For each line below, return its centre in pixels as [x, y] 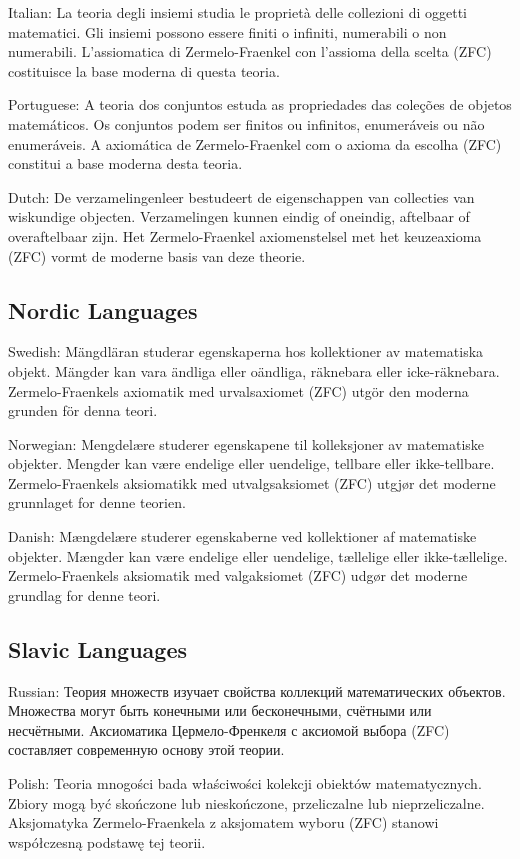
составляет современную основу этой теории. [146, 749]
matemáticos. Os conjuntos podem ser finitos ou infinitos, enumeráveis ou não [246, 123]
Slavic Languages [98, 648]
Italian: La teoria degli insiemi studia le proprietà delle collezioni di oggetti [237, 12]
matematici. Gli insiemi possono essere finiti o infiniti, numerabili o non [227, 31]
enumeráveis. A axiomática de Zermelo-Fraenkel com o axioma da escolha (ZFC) [255, 143]
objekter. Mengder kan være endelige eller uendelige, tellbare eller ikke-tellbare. [251, 463]
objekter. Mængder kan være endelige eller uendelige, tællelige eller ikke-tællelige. [258, 555]
